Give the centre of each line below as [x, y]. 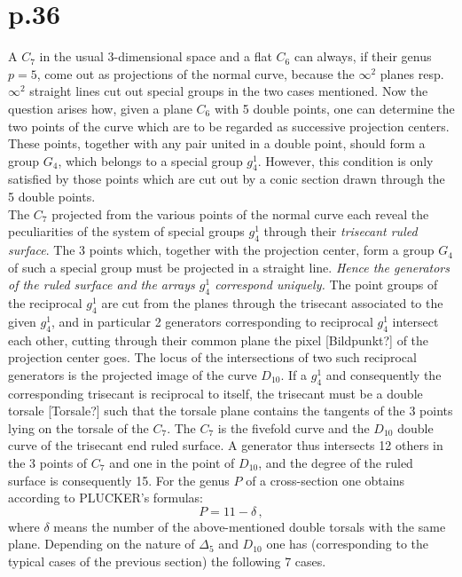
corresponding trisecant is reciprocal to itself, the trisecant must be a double [215, 393]
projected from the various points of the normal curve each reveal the [240, 213]
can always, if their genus [363, 56]
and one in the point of [172, 462]
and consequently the [384, 374]
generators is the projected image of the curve [133, 374]
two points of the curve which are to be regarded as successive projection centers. [229, 126]
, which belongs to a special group [150, 160]
